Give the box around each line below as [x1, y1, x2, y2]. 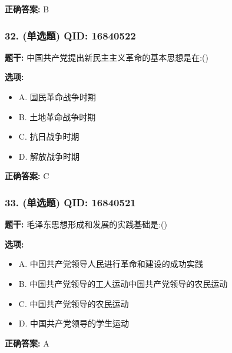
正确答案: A [5, 336, 49, 349]
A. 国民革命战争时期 [18, 91, 96, 103]
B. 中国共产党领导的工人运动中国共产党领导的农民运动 [18, 277, 228, 289]
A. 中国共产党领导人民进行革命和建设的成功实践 [18, 258, 203, 270]
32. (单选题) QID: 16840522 [5, 28, 136, 42]
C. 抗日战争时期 [18, 130, 79, 143]
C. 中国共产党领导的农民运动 [18, 297, 129, 309]
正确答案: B [5, 3, 49, 15]
